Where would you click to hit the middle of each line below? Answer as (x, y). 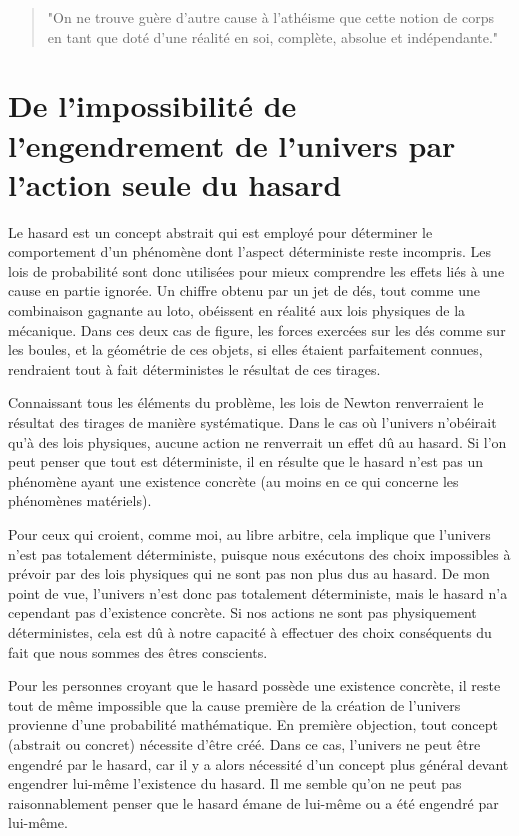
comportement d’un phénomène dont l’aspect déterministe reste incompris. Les (249, 251)
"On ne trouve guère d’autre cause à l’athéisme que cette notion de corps (270, 17)
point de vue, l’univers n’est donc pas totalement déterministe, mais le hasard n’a (258, 592)
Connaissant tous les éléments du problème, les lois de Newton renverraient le (246, 402)
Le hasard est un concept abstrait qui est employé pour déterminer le (220, 231)
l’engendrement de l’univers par (232, 144)
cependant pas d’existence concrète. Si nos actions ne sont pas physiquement (242, 612)
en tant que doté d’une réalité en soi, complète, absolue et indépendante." (273, 36)
